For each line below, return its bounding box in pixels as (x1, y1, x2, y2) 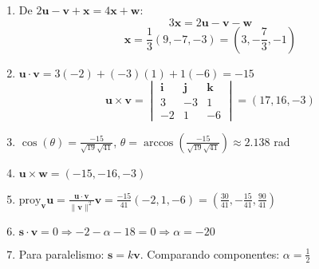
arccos (143, 136, 174, 148)
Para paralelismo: (18, 245, 104, 262)
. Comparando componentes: (140, 245, 280, 262)
